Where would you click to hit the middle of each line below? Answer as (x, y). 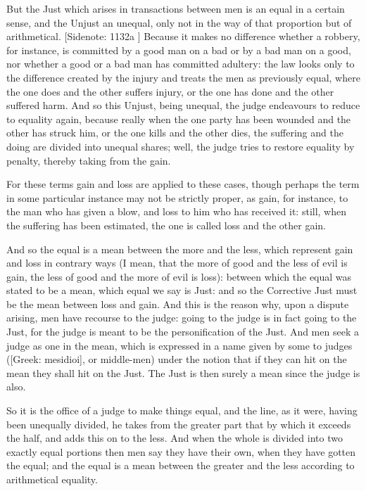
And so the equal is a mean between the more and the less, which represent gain (180, 249)
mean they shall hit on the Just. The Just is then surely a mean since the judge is (183, 372)
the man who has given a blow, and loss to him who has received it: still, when (176, 211)
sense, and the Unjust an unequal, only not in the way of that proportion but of (179, 22)
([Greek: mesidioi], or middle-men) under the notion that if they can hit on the (177, 359)
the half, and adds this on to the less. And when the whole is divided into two (175, 438)
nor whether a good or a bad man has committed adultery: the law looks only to (181, 64)
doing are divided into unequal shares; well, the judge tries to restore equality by (181, 146)
